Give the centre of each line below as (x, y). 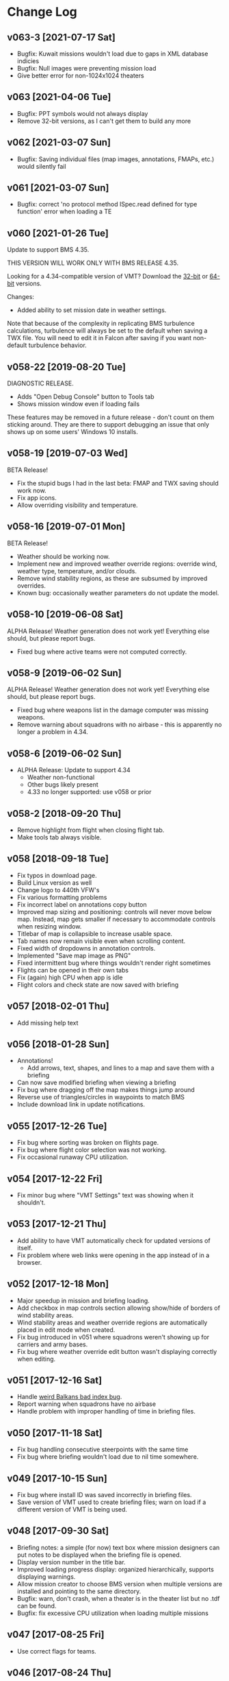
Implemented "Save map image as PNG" (74, 955)
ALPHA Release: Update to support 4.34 (74, 770)
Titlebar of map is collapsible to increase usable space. (95, 933)
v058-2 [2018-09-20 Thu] (64, 813)
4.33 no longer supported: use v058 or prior (89, 792)
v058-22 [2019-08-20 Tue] (67, 367)
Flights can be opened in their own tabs (72, 970)
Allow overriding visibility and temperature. (77, 505)
